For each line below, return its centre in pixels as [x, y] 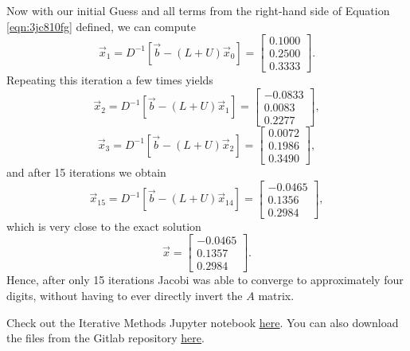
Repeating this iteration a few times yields [110, 80]
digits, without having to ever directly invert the [125, 296]
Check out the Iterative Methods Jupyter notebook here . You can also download [203, 322]
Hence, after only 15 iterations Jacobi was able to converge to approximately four [205, 280]
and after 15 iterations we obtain [86, 172]
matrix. [276, 296]
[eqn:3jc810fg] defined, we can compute [102, 26]
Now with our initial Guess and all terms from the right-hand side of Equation [198, 10]
